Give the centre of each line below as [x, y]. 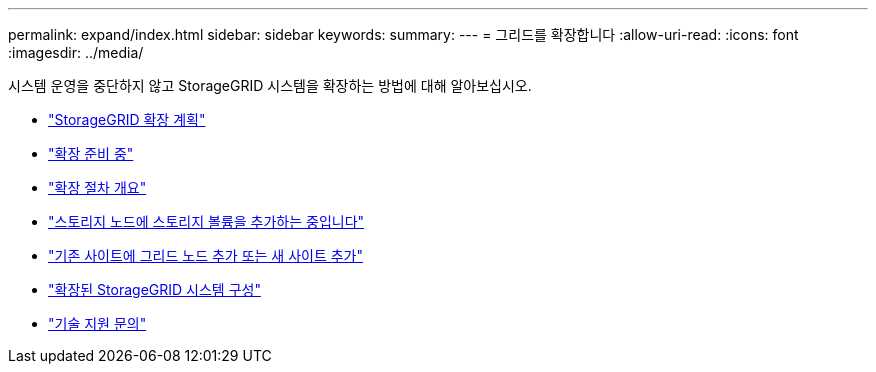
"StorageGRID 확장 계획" [127, 119]
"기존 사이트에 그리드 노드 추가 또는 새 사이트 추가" [206, 255]
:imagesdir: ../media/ [76, 52]
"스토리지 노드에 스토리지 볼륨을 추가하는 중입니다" [206, 221]
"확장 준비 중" [91, 153]
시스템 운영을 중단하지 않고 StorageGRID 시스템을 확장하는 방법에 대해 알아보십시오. [270, 85]
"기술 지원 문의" [97, 323]
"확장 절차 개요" [97, 187]
